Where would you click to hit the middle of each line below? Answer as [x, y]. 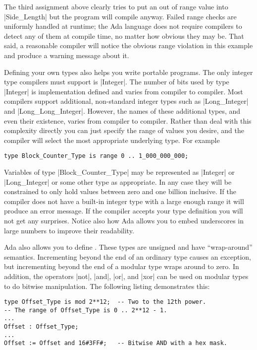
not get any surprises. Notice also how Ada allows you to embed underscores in [124, 220]
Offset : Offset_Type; [41, 327]
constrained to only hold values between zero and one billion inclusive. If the [120, 191]
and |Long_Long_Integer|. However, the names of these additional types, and [122, 110]
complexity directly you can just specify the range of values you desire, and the [124, 130]
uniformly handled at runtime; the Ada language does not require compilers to [123, 26]
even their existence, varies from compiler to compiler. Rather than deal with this [128, 120]
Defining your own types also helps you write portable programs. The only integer [128, 72]
